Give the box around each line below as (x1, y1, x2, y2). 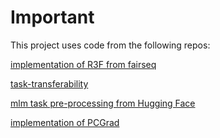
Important (10, 6, 95, 29)
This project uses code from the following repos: (10, 39, 211, 51)
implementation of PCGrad (10, 116, 120, 128)
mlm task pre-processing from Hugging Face (10, 97, 196, 109)
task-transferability (10, 77, 89, 90)
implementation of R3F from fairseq (10, 58, 157, 70)
